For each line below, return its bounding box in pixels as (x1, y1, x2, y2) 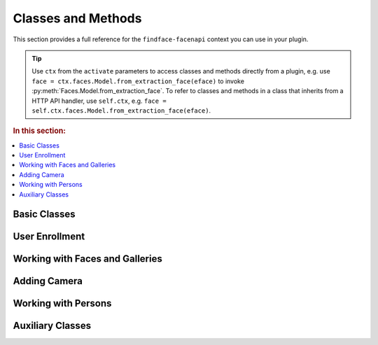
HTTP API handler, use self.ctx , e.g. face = (31, 97, 167, 105)
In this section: (13, 126, 66, 136)
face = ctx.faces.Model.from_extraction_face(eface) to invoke (31, 77, 245, 85)
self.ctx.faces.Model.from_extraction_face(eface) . (31, 106, 211, 115)
